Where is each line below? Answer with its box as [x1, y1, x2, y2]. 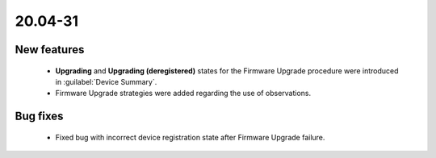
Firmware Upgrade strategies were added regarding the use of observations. [55, 89, 312, 98]
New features [15, 43, 85, 56]
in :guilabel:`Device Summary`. [55, 77, 157, 86]
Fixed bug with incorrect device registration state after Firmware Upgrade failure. [55, 132, 325, 142]
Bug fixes [15, 110, 64, 123]
